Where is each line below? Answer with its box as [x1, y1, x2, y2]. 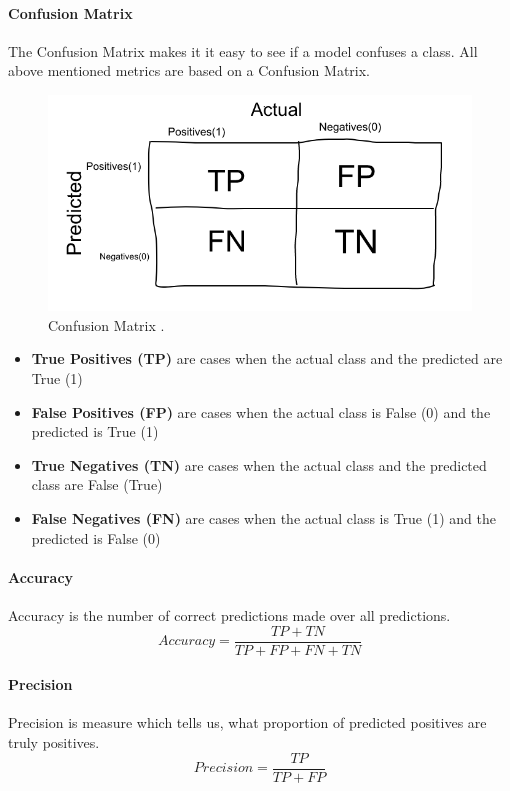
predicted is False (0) [31, 527, 161, 548]
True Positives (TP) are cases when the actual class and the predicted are [31, 348, 503, 369]
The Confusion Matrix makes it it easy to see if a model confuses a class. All [8, 40, 478, 61]
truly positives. [8, 732, 100, 753]
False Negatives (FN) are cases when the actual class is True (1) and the [31, 508, 496, 529]
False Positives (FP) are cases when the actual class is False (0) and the [31, 401, 491, 422]
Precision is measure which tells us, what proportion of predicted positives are [8, 712, 487, 733]
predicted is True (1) [31, 421, 159, 442]
